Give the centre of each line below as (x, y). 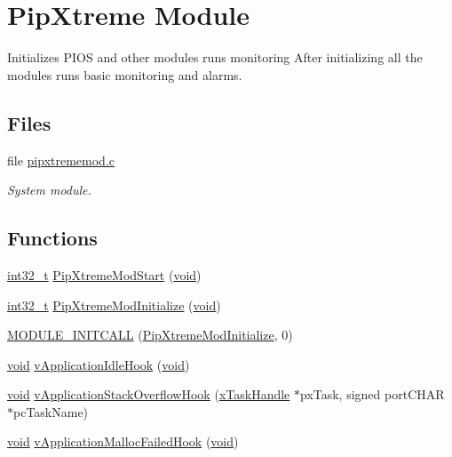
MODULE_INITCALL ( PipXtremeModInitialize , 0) (150, 335)
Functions (52, 238)
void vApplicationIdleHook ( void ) (99, 364)
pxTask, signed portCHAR (372, 394)
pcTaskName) (51, 411)
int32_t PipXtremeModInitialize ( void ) (114, 305)
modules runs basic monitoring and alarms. (125, 74)
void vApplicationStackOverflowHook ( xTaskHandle (149, 394)
